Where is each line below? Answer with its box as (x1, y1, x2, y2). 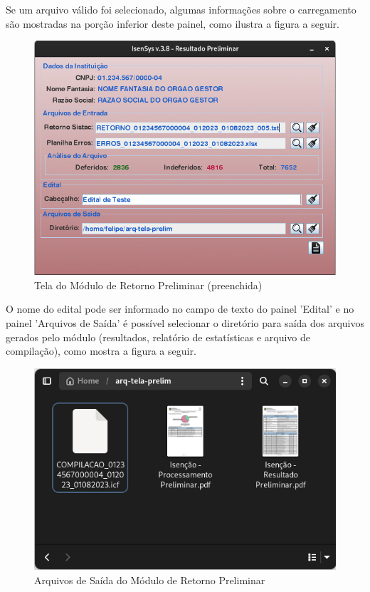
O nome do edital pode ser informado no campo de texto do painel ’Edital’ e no (6, 301, 354, 316)
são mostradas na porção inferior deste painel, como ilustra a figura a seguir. (6, 16, 339, 31)
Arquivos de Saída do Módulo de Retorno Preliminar (34, 573, 265, 587)
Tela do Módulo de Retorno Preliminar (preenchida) (34, 277, 263, 292)
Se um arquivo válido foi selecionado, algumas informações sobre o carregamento (6, 2, 356, 16)
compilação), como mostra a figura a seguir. (6, 343, 196, 358)
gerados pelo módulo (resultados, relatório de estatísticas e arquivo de (6, 329, 311, 344)
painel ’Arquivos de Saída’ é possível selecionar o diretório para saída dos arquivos (6, 315, 365, 330)
